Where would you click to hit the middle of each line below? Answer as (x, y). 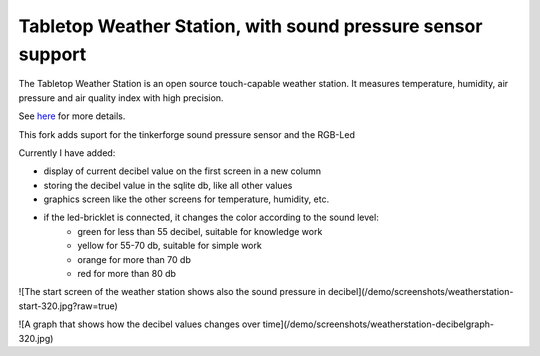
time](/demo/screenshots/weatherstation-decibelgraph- (378, 324)
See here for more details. (72, 116)
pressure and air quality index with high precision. (121, 97)
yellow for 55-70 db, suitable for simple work (169, 246)
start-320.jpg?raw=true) (68, 306)
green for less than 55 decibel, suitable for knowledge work (200, 231)
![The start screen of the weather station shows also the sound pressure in (172, 292)
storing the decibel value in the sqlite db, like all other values (168, 185)
